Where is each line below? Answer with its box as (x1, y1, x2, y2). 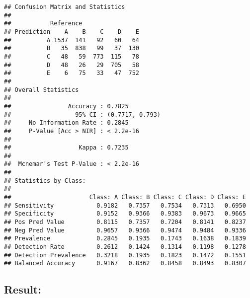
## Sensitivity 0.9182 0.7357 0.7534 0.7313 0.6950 (4, 202, 246, 209)
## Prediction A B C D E (4, 28, 140, 35)
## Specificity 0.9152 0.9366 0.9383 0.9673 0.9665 (4, 210, 246, 218)
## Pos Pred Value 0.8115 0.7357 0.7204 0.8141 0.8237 (4, 219, 246, 226)
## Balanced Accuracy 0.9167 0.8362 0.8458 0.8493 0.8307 (4, 260, 246, 267)
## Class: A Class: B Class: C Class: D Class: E (4, 194, 246, 201)
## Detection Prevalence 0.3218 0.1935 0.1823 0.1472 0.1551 (4, 251, 246, 259)
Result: (4, 282, 41, 297)
